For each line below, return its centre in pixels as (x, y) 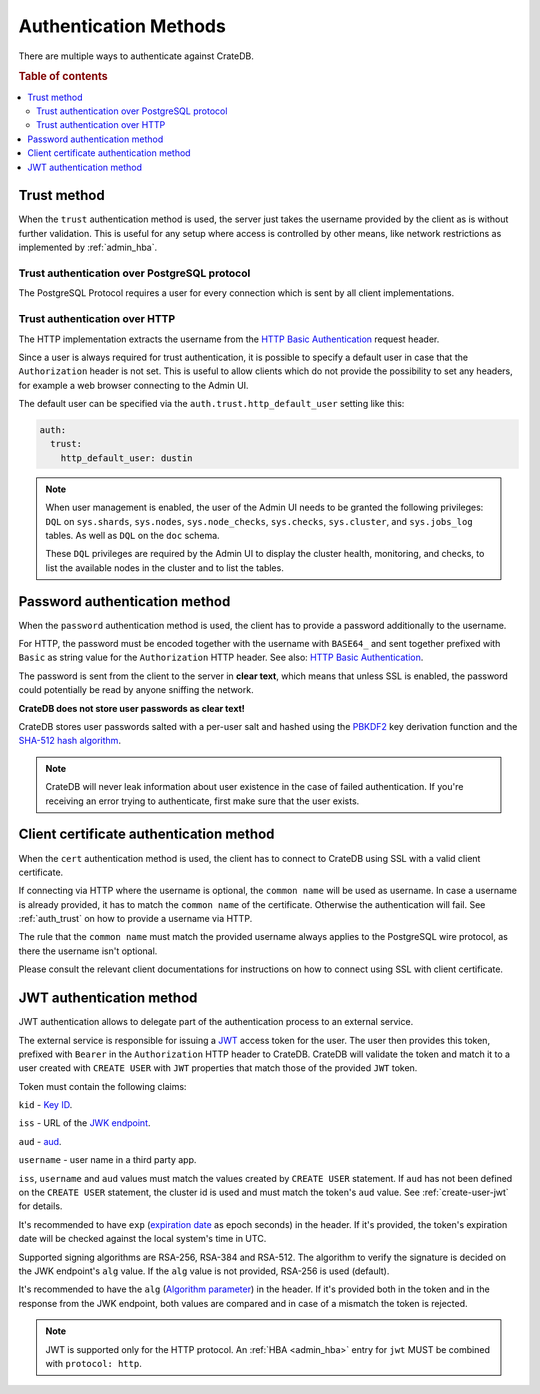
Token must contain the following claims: (102, 1086)
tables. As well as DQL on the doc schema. (132, 535)
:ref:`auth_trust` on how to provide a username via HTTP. (135, 919)
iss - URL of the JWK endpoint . (84, 1123)
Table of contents (63, 77)
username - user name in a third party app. (107, 1160)
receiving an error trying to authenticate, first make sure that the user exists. (202, 801)
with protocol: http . (93, 1363)
